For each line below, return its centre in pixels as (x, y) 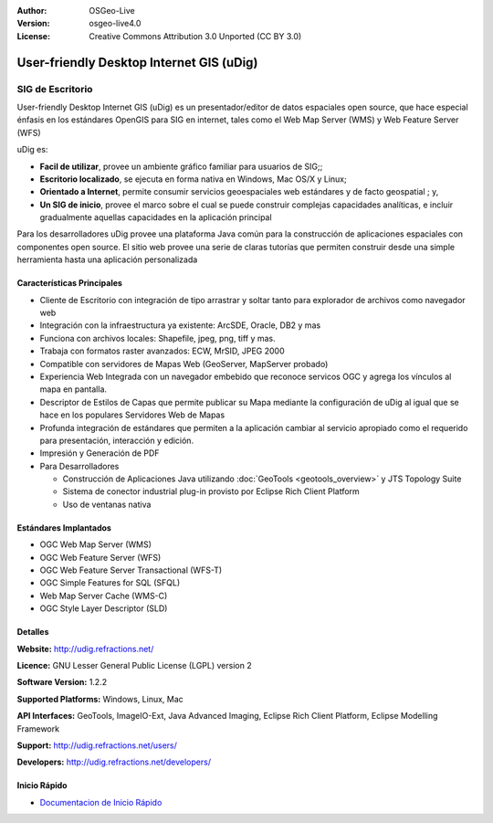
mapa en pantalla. (73, 389)
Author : (32, 11)
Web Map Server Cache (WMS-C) (104, 596)
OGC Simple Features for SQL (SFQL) (110, 583)
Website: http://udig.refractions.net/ (85, 649)
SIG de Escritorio (55, 89)
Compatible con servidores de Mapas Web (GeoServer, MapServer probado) (184, 364)
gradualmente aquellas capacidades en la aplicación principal (156, 217)
